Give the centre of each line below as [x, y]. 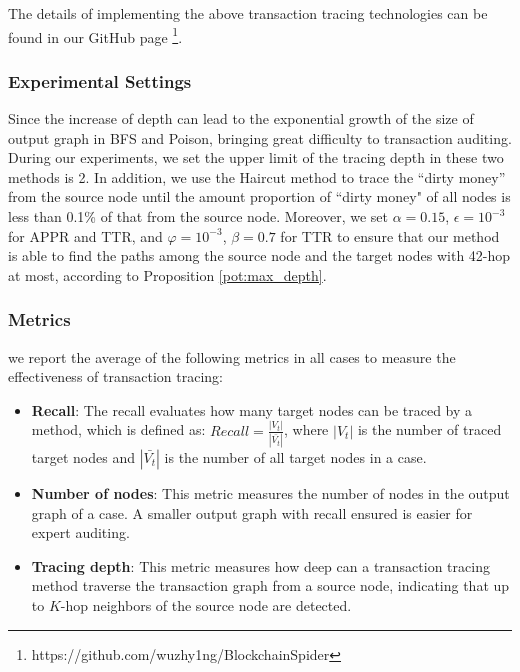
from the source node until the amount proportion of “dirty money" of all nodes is [259, 196]
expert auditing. [80, 532]
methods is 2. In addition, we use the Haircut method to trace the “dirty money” [257, 176]
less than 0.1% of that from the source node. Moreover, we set [198, 216]
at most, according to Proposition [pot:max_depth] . [167, 274]
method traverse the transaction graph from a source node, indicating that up [270, 585]
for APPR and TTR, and [85, 235]
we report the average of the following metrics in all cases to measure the [232, 356]
